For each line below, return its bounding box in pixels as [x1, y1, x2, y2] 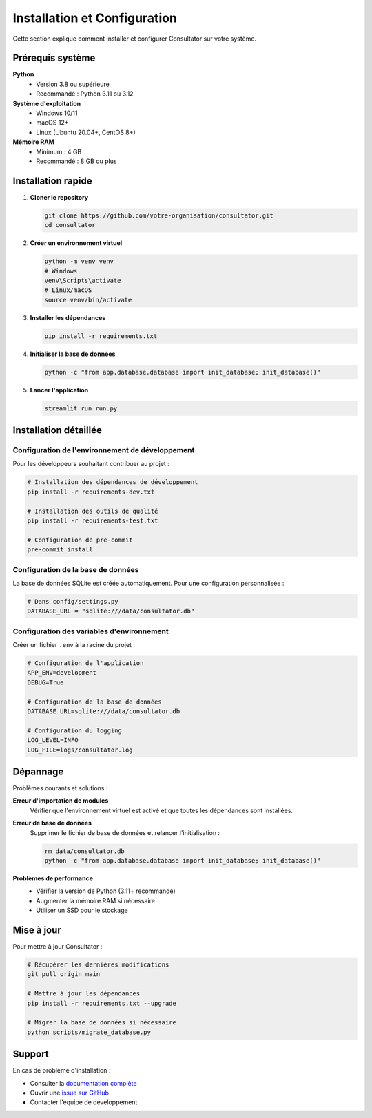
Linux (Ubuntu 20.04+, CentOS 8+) [36, 128, 136, 136]
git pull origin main [27, 971, 101, 978]
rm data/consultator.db [44, 847, 125, 855]
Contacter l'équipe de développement [30, 1098, 138, 1106]
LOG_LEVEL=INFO [27, 737, 79, 744]
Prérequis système [12, 52, 96, 64]
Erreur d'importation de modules [12, 797, 109, 805]
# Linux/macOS [44, 286, 92, 294]
